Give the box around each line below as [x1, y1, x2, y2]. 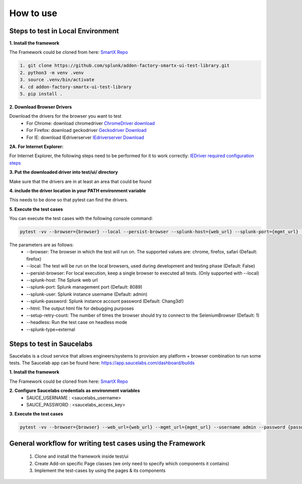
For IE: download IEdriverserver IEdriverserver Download [26, 134, 144, 141]
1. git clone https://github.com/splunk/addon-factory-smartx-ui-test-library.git [20, 63, 230, 68]
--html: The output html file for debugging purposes [26, 305, 134, 311]
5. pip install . [20, 91, 63, 97]
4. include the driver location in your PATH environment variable [9, 187, 146, 193]
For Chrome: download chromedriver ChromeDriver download [26, 120, 155, 126]
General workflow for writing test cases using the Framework [9, 439, 206, 448]
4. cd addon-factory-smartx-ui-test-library [20, 84, 132, 90]
